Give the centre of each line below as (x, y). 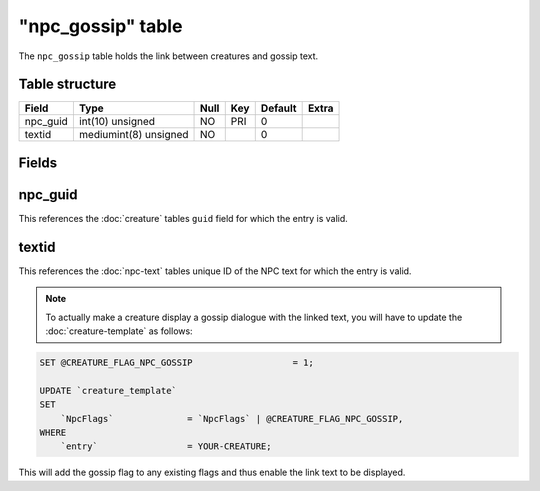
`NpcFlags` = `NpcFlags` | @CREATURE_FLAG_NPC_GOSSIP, (232, 418)
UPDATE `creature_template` (108, 390)
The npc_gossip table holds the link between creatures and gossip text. (168, 56)
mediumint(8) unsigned (133, 135)
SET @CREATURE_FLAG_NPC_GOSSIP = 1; (176, 363)
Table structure (67, 84)
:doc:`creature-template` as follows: (119, 331)
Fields (38, 162)
